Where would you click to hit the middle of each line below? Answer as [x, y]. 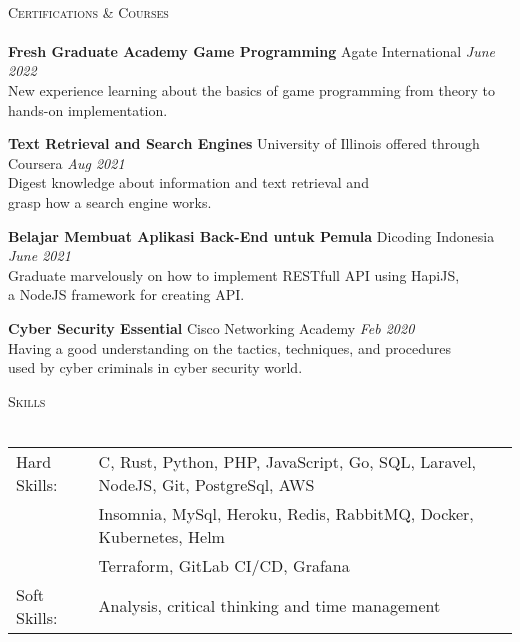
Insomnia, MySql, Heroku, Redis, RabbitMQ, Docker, [286, 513]
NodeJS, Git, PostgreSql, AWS [206, 484]
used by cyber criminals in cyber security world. [155, 367]
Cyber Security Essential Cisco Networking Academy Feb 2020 [211, 327]
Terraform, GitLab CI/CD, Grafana [224, 565]
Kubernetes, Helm [161, 536]
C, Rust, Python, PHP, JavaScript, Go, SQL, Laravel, [287, 461]
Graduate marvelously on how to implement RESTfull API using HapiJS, [234, 274]
